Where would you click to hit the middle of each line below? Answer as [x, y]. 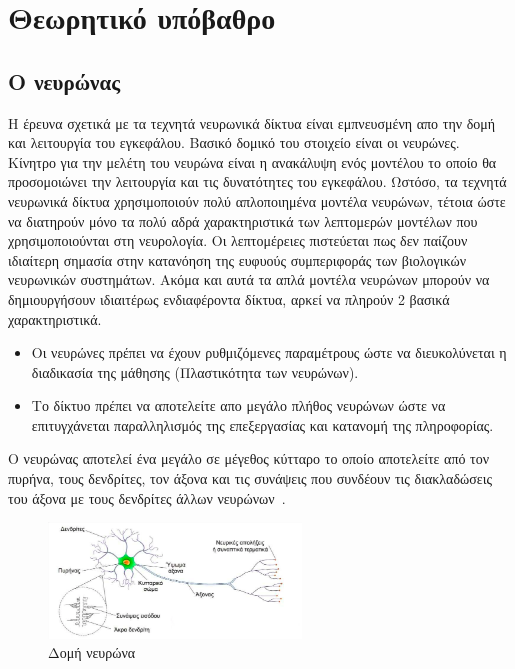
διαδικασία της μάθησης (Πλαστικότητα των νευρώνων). [195, 371]
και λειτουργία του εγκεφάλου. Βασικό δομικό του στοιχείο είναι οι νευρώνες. [234, 142]
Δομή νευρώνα [92, 652]
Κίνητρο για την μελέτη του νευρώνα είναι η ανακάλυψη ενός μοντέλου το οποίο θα [252, 161]
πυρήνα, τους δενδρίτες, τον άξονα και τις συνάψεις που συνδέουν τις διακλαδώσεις [250, 478]
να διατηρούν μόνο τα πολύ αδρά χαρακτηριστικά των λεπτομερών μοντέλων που [243, 220]
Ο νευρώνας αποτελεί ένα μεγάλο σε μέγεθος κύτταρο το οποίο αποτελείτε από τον [249, 458]
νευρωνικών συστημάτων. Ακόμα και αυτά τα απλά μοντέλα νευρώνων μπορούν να [249, 279]
